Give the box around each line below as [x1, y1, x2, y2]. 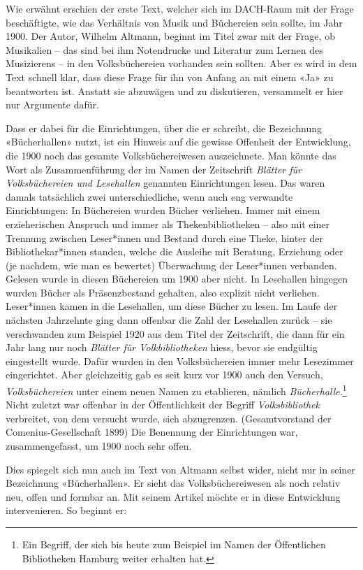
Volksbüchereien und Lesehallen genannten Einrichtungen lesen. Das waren [6, 176, 325, 190]
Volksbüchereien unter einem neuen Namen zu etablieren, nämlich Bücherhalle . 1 [6, 382, 347, 398]
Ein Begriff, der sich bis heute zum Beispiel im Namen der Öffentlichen [22, 537, 326, 552]
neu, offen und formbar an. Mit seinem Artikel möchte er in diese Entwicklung [6, 489, 341, 504]
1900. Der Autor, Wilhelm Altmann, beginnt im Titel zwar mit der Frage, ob [6, 29, 335, 43]
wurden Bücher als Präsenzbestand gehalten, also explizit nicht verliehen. [6, 285, 320, 299]
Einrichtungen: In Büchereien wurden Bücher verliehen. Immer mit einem [6, 203, 320, 218]
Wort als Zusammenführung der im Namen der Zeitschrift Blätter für [6, 162, 302, 176]
